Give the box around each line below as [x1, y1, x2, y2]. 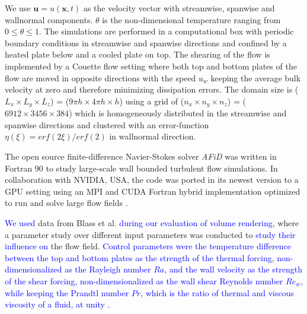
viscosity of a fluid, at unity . [5, 298, 110, 310]
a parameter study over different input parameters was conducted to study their [5, 228, 296, 240]
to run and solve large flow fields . [5, 196, 128, 209]
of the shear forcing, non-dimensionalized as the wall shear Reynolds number [5, 274, 283, 287]
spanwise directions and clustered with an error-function [5, 118, 209, 131]
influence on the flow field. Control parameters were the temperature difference [5, 240, 291, 252]
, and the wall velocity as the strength [164, 263, 303, 275]
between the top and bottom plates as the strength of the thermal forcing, [5, 251, 274, 264]
